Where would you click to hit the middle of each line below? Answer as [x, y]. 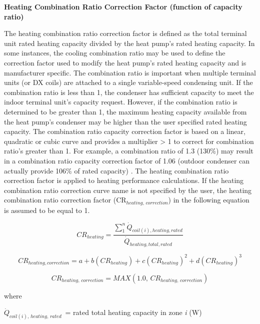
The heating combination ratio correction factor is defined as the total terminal [125, 33]
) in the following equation [209, 200]
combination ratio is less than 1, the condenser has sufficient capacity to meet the [129, 92]
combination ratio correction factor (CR [65, 200]
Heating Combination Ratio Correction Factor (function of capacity [123, 6]
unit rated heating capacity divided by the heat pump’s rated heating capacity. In [129, 43]
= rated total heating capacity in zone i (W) [133, 312]
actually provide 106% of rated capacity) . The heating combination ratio [116, 170]
